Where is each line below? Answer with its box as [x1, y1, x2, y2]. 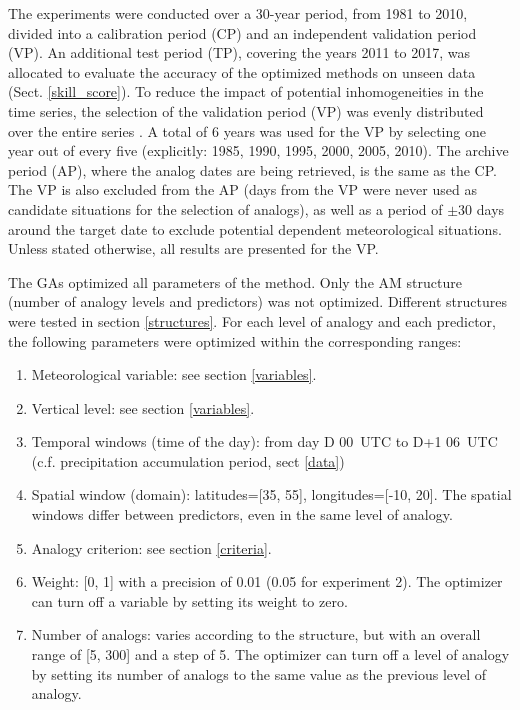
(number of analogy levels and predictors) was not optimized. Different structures [8, 291, 507, 312]
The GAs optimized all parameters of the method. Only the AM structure [8, 271, 462, 292]
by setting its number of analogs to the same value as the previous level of [31, 663, 487, 684]
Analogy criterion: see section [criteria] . [31, 537, 272, 558]
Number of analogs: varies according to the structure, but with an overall [31, 624, 481, 645]
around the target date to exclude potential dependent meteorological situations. [8, 218, 502, 239]
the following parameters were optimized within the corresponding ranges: [8, 330, 462, 351]
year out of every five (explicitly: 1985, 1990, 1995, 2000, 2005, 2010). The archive [8, 140, 509, 161]
